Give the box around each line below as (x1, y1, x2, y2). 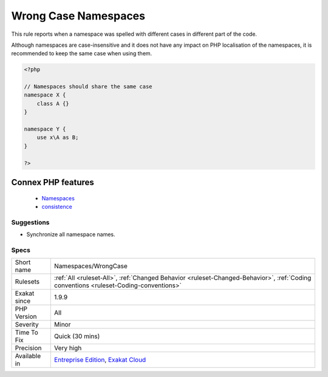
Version (15, 313, 37, 321)
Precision (15, 344, 42, 352)
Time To (15, 328, 39, 337)
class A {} (36, 100, 69, 107)
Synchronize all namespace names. (26, 231, 115, 238)
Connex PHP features (11, 177, 94, 188)
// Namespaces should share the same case (24, 83, 152, 90)
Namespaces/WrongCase (53, 262, 128, 270)
